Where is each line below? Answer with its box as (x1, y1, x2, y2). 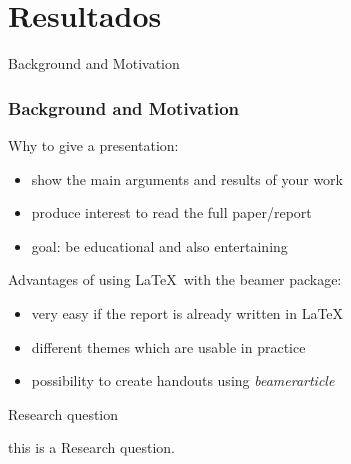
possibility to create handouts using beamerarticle (31, 370, 335, 391)
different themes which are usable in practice (31, 336, 306, 357)
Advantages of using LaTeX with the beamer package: (8, 269, 342, 290)
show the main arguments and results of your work (31, 168, 343, 189)
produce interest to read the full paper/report (31, 202, 312, 223)
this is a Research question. (8, 437, 175, 458)
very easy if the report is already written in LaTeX (31, 302, 344, 323)
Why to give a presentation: (8, 134, 179, 155)
